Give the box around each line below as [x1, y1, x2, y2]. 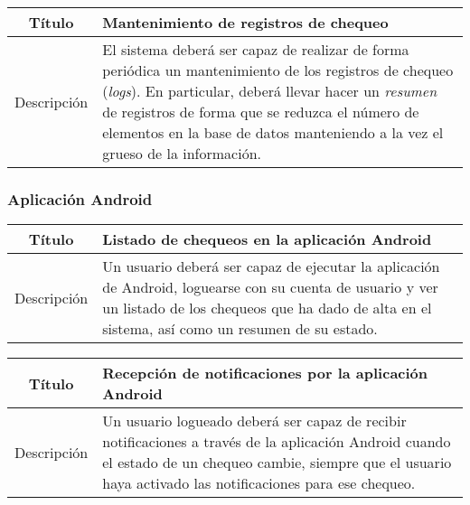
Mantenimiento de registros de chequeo [102, 12, 389, 33]
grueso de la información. [102, 143, 261, 164]
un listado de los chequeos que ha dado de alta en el [102, 297, 432, 319]
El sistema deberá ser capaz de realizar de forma [102, 39, 409, 60]
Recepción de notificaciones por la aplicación [102, 362, 428, 384]
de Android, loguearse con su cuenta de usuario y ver [102, 276, 438, 298]
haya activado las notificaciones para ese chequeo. [102, 472, 416, 494]
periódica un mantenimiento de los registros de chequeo [102, 60, 454, 80]
